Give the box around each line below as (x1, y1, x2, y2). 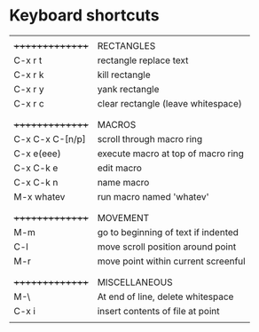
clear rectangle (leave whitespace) (97, 97, 242, 109)
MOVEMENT (97, 211, 150, 224)
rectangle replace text (97, 54, 189, 67)
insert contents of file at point (97, 304, 220, 317)
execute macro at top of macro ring (97, 147, 244, 160)
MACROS (97, 118, 137, 130)
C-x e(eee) (13, 147, 61, 160)
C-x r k (13, 68, 44, 81)
